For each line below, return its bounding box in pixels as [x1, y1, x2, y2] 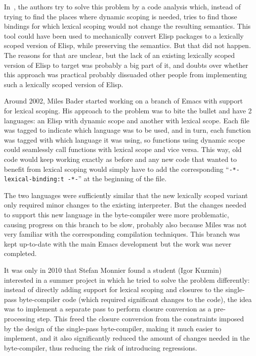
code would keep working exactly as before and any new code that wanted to [4, 153, 237, 164]
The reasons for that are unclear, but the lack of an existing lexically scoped [4, 50, 235, 60]
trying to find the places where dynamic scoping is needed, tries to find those [4, 11, 237, 21]
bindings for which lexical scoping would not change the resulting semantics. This [4, 21, 251, 31]
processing [4, 313, 35, 323]
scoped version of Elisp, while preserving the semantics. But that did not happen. [4, 40, 251, 51]
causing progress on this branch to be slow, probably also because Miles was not [4, 219, 247, 229]
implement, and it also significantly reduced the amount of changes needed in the [4, 333, 250, 343]
